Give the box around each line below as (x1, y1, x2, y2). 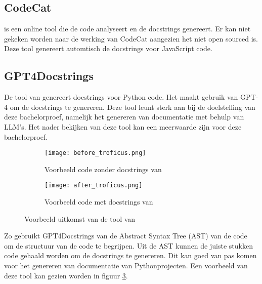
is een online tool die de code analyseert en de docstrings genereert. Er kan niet (4, 23, 251, 34)
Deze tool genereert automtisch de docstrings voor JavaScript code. (4, 43, 212, 54)
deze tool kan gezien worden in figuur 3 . (4, 270, 128, 280)
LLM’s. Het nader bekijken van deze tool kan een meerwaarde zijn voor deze (4, 121, 242, 132)
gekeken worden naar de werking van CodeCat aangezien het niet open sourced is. (4, 33, 258, 44)
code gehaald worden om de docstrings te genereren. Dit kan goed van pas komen (4, 250, 257, 261)
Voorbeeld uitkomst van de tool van (24, 213, 136, 224)
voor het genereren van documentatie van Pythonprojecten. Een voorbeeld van (4, 260, 248, 271)
